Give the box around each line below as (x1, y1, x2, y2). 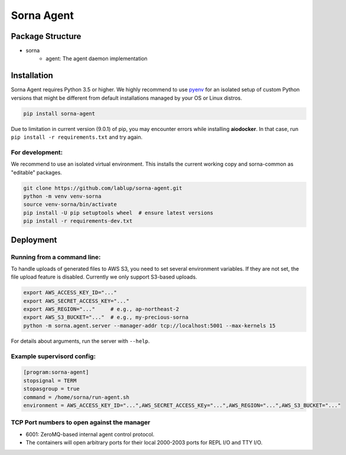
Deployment (11, 235, 57, 245)
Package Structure (11, 31, 81, 41)
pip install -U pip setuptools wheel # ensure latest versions (23, 210, 214, 216)
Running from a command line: (11, 253, 101, 261)
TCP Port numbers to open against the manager (11, 418, 151, 427)
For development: (11, 148, 63, 156)
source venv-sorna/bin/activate (23, 201, 117, 208)
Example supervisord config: (11, 352, 96, 360)
